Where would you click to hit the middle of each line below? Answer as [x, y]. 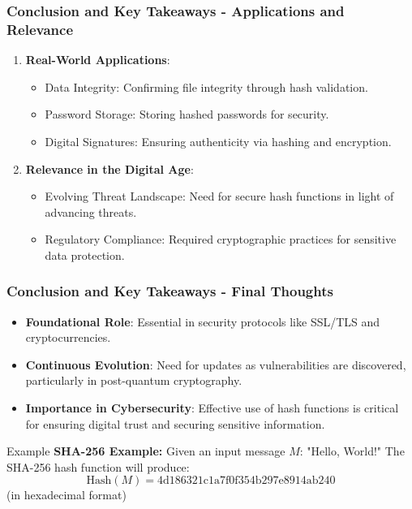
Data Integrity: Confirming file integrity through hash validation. [206, 86]
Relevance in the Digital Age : [109, 168]
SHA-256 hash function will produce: [98, 466]
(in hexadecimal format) [67, 495]
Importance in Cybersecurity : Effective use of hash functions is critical [212, 408]
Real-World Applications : [98, 60]
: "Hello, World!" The [352, 451]
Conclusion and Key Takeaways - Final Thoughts [170, 291]
